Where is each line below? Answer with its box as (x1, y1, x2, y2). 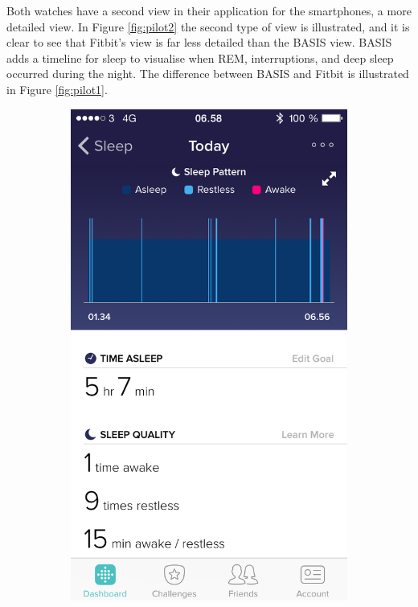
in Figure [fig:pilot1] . (6, 80, 108, 97)
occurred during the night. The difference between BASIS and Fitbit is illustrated (6, 65, 409, 82)
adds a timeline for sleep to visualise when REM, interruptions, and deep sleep (6, 49, 394, 66)
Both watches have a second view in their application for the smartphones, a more (6, 2, 412, 18)
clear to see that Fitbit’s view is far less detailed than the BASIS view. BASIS (6, 34, 392, 51)
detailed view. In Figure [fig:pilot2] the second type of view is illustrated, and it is (6, 18, 410, 35)
